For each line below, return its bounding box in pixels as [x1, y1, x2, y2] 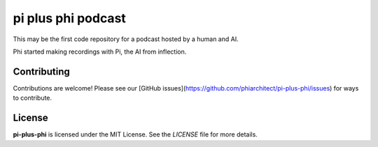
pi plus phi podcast [13, 10, 126, 26]
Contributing [13, 65, 70, 77]
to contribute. [13, 94, 52, 102]
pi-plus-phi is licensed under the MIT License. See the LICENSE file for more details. [13, 130, 258, 139]
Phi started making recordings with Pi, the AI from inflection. [13, 47, 187, 56]
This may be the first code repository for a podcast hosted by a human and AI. [13, 35, 239, 43]
